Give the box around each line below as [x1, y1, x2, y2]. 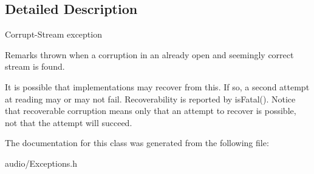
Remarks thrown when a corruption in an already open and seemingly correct [5, 48, 294, 61]
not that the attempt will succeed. [5, 116, 132, 129]
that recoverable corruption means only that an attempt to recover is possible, [5, 104, 296, 117]
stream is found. [5, 60, 65, 73]
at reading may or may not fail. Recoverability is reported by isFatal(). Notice [5, 92, 296, 105]
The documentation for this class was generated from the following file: [5, 136, 269, 149]
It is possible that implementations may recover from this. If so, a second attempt [5, 80, 310, 93]
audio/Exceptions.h [5, 156, 77, 169]
